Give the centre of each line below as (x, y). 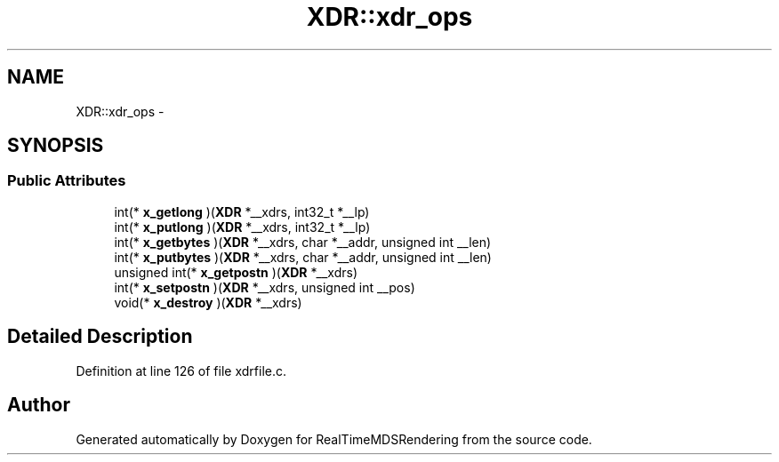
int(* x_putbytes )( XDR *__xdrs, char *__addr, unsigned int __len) (303, 257)
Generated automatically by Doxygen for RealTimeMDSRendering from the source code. (334, 439)
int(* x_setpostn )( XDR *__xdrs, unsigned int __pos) (265, 287)
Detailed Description (100, 337)
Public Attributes (67, 181)
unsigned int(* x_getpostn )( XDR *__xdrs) (236, 272)
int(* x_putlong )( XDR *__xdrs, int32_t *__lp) (242, 227)
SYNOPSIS (56, 146)
